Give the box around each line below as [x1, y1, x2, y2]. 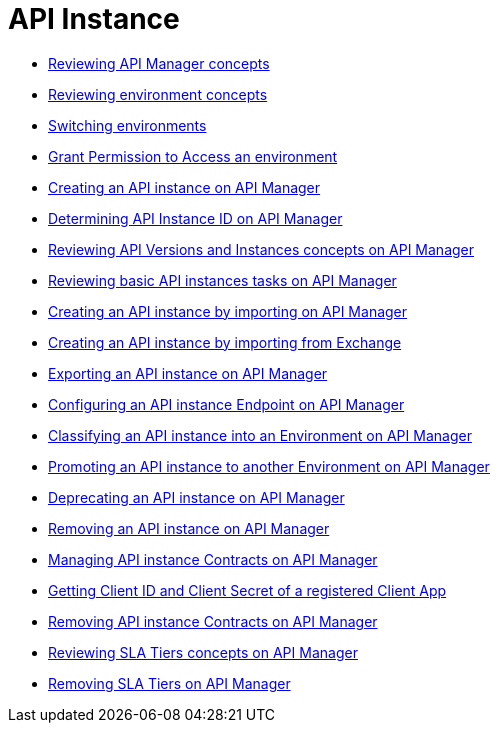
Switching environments [48, 116, 207, 134]
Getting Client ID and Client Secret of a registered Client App [48, 581, 447, 599]
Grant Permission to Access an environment [48, 147, 338, 165]
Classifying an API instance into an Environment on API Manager [48, 426, 472, 444]
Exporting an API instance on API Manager [48, 364, 328, 382]
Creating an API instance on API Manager [48, 178, 321, 196]
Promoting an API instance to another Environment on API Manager [48, 457, 490, 475]
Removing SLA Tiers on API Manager [48, 674, 291, 692]
